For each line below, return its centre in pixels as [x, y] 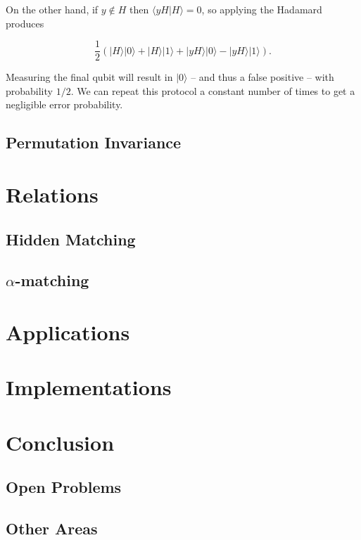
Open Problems [64, 487]
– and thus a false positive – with [262, 77]
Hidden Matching [71, 239]
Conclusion [60, 442]
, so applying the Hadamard [262, 9]
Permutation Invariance [94, 142]
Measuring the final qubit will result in [89, 77]
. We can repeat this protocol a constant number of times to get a [213, 90]
